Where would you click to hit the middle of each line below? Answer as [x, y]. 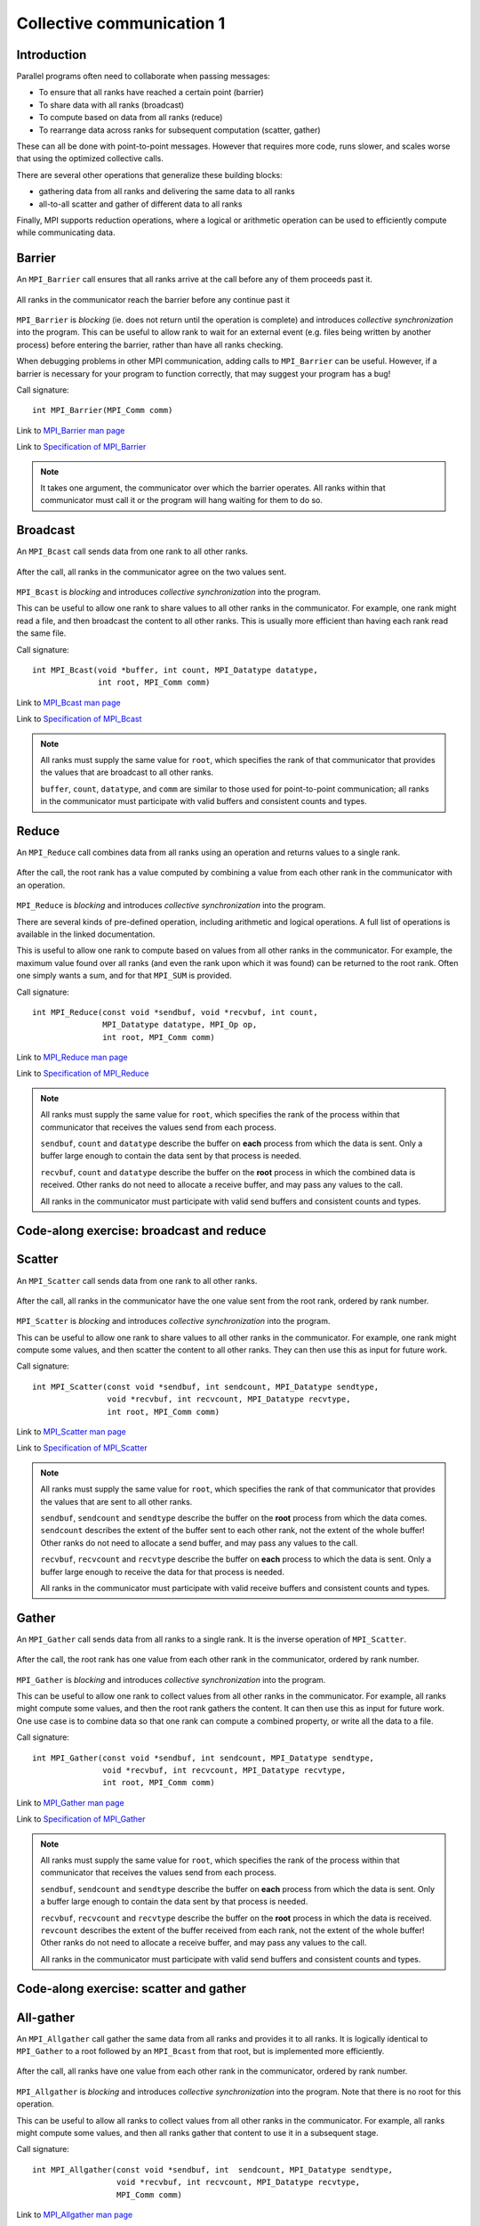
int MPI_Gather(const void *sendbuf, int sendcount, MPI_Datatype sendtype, [204, 1758]
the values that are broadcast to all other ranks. [127, 772]
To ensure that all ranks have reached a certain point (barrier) [151, 93]
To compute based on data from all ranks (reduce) [131, 118]
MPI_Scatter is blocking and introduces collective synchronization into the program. [173, 1321]
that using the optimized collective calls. [90, 158]
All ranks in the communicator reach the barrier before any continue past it [153, 299]
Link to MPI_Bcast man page [68, 703]
